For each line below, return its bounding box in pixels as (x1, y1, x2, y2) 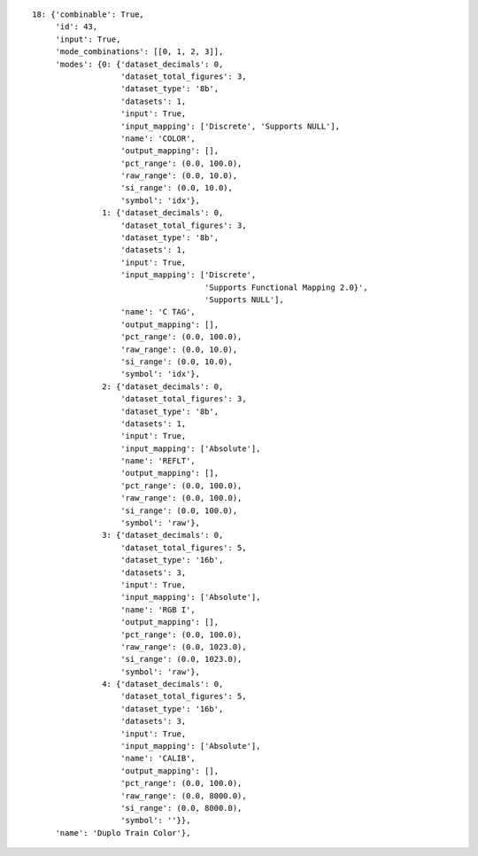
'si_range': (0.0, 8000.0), (120, 803, 243, 813)
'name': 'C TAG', (120, 307, 197, 317)
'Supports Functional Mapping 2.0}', (204, 282, 368, 292)
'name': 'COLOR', (120, 133, 197, 144)
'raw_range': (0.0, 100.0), (120, 493, 243, 503)
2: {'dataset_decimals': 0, (102, 381, 224, 392)
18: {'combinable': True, (32, 10, 145, 19)
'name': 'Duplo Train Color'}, (55, 828, 191, 837)
